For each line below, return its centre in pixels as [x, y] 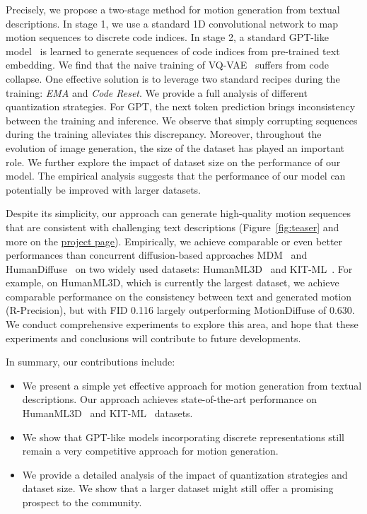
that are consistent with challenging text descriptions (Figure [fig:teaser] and [173, 227]
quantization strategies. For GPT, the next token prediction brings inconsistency [181, 106]
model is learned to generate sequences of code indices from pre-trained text [173, 51]
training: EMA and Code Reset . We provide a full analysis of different [157, 92]
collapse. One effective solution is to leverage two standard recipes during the [173, 78]
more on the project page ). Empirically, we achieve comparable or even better [174, 241]
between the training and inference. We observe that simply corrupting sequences [182, 120]
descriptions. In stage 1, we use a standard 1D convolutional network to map [172, 23]
